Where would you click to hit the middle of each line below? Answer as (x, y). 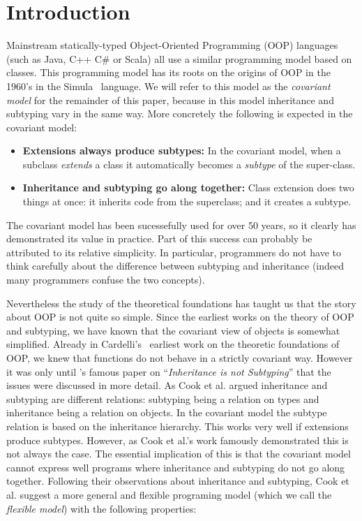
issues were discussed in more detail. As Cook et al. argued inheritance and (167, 385)
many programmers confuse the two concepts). (106, 280)
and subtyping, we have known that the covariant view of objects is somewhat (173, 330)
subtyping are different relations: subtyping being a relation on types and (163, 398)
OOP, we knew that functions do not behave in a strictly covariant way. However (180, 358)
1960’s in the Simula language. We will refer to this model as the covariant (168, 86)
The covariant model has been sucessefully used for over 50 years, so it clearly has (181, 225)
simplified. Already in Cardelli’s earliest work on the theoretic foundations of (173, 344)
